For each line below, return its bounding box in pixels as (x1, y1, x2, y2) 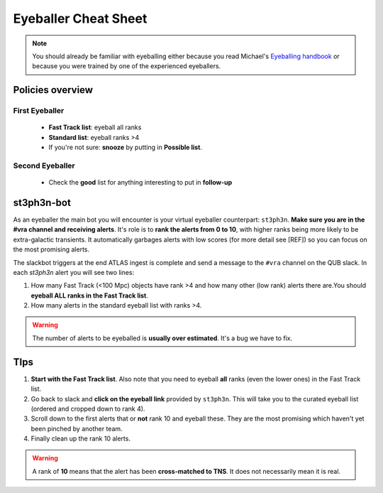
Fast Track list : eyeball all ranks (48, 123, 142, 131)
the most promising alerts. (13, 245, 90, 254)
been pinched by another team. (30, 424, 123, 433)
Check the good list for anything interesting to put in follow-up (48, 178, 233, 187)
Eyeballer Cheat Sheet (13, 11, 148, 26)
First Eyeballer (13, 106, 65, 116)
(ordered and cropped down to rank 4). (30, 404, 145, 413)
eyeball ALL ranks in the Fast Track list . (30, 291, 149, 300)
